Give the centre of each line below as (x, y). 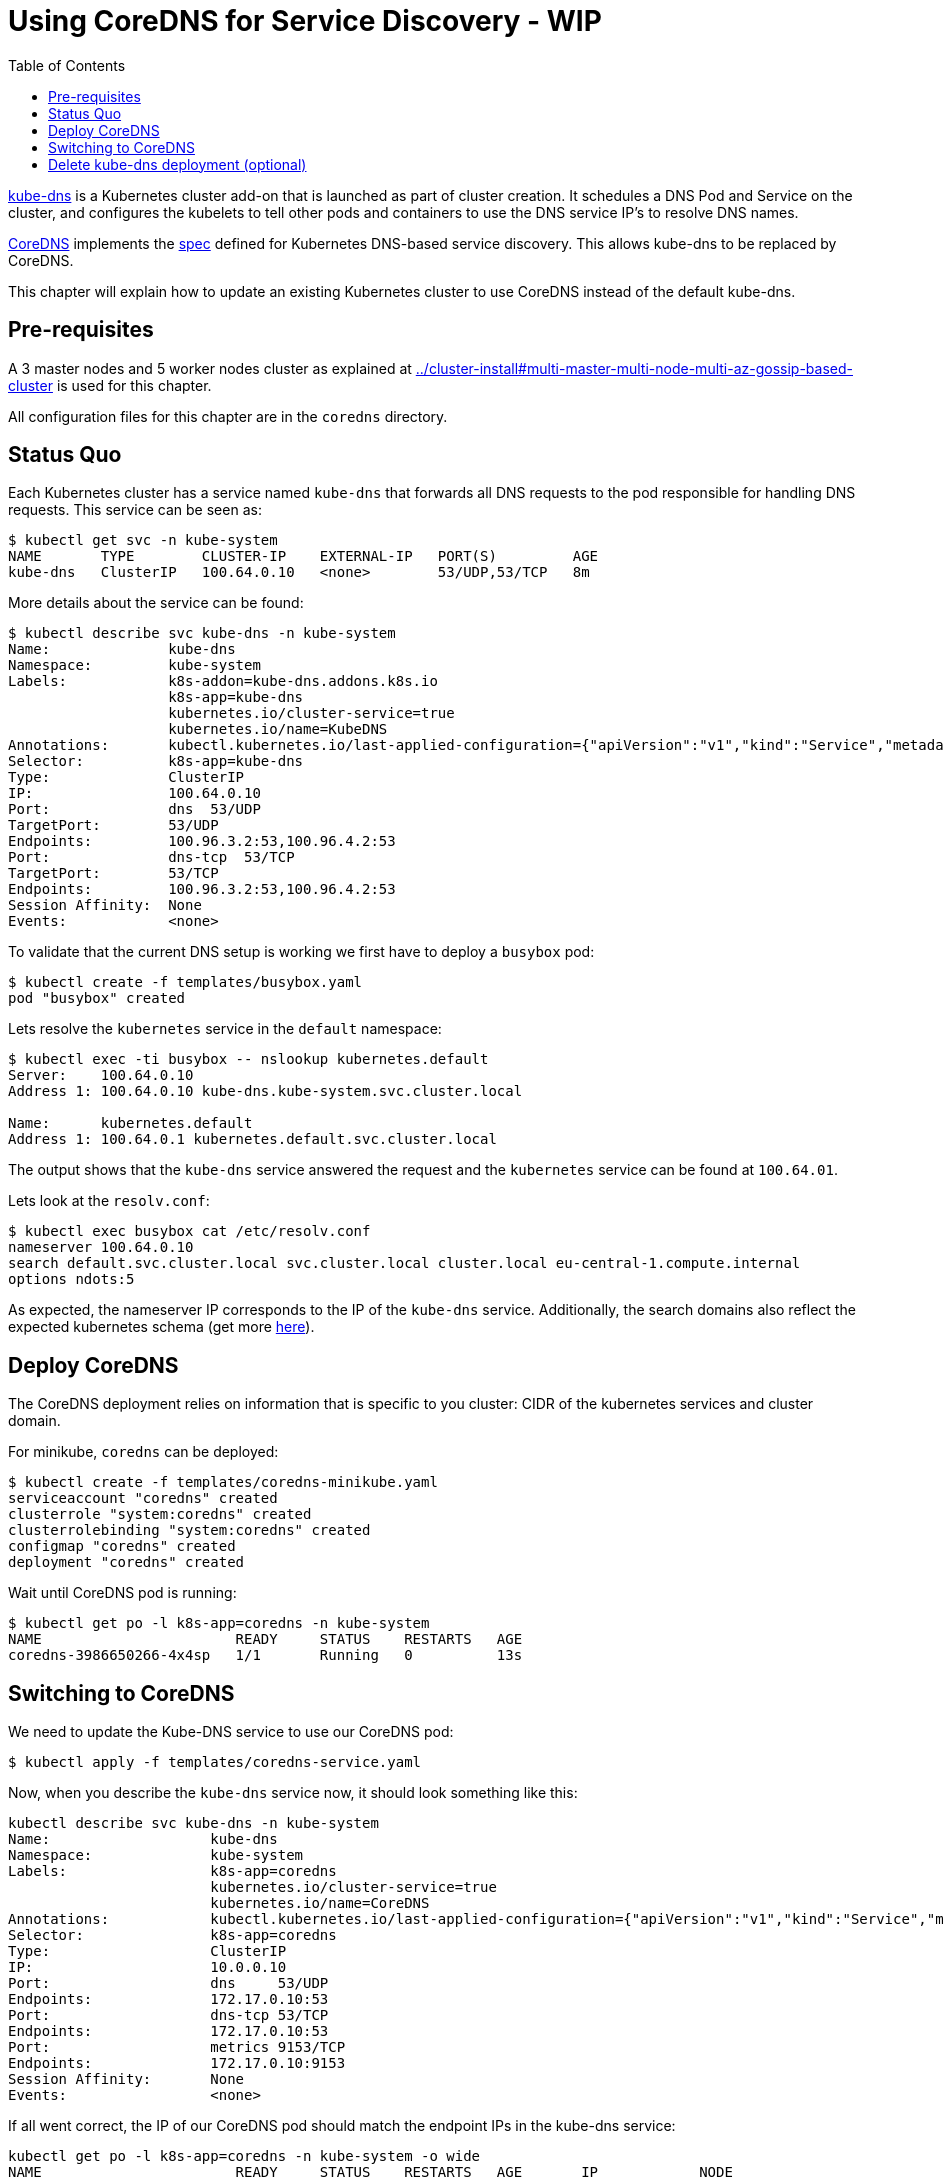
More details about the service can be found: (156, 603)
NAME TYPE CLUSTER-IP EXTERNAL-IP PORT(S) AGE (303, 556)
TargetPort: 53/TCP (113, 873)
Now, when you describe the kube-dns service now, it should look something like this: (293, 1793)
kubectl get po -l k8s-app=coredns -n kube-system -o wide (244, 2156)
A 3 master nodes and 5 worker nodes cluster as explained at (210, 368)
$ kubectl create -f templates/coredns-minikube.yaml (223, 1482)
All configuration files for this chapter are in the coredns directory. (228, 416)
